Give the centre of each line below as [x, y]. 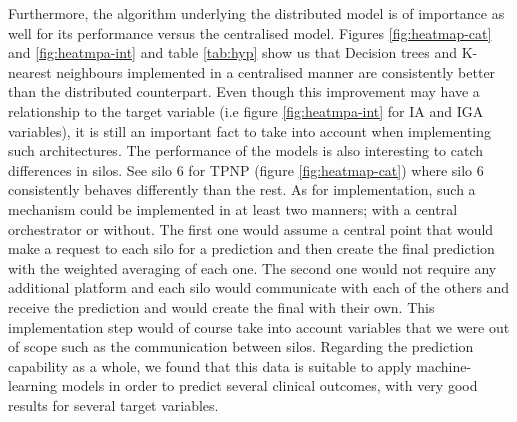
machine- [444, 365]
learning [33, 385]
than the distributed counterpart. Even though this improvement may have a [244, 91]
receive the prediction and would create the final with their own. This [221, 306]
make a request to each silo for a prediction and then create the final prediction [251, 248]
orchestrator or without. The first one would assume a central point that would [251, 228]
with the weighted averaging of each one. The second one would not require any [252, 267]
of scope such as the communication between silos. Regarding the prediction [241, 346]
